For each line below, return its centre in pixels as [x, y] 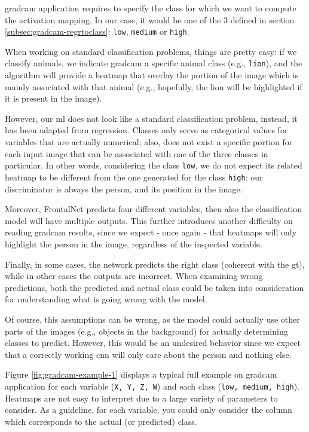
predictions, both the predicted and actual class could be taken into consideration [154, 287]
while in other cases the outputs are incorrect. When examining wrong [134, 276]
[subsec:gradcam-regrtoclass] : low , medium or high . [97, 31]
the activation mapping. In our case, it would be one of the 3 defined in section [150, 19]
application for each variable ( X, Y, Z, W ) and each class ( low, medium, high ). [152, 386]
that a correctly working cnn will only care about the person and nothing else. [148, 354]
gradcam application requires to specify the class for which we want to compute [151, 8]
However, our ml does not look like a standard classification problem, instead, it [151, 118]
